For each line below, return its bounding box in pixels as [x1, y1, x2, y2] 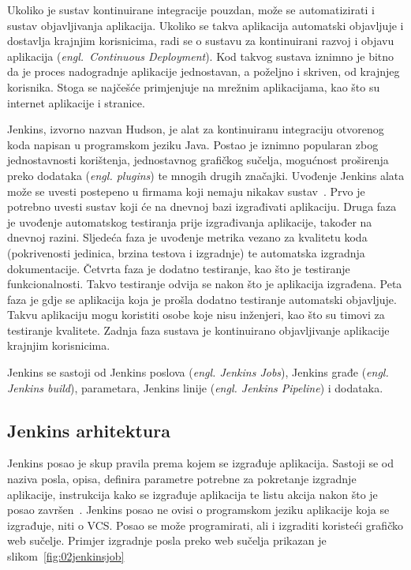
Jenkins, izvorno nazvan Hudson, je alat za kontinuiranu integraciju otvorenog [7, 121, 384, 137]
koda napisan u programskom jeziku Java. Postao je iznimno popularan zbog [7, 136, 379, 152]
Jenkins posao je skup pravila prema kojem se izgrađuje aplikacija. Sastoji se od [7, 455, 394, 471]
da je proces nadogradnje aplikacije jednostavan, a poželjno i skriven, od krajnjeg [7, 63, 400, 80]
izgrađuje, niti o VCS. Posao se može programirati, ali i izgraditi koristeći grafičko [7, 516, 403, 533]
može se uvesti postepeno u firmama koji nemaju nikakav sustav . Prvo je [7, 182, 365, 199]
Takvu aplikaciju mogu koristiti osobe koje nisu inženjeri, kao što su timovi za [7, 306, 385, 323]
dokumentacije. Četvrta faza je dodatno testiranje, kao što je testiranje [7, 260, 350, 276]
